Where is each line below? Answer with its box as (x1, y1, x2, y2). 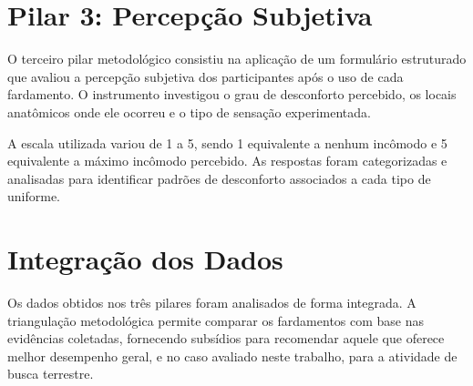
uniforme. (7, 187, 61, 206)
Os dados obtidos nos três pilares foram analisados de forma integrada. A (7, 293, 416, 311)
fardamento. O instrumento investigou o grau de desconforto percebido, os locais (7, 85, 457, 104)
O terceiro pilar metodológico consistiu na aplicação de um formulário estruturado (7, 49, 467, 68)
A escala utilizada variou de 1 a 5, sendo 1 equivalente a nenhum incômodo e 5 (7, 133, 447, 152)
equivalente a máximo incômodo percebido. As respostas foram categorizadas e (7, 151, 447, 170)
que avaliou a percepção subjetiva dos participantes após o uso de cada (7, 66, 404, 86)
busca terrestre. (7, 364, 94, 383)
